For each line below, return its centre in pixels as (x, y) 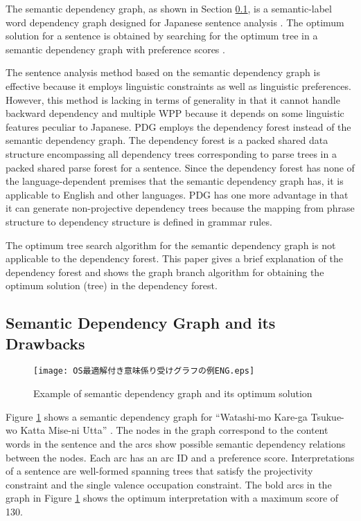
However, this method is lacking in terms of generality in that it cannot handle (173, 99)
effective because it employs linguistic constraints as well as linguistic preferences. (178, 85)
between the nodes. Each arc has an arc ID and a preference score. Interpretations (180, 457)
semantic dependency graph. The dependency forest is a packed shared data (167, 140)
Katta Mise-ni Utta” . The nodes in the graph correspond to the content (174, 430)
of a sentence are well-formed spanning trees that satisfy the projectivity (159, 471)
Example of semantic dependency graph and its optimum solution (173, 393)
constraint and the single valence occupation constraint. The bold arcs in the (169, 484)
